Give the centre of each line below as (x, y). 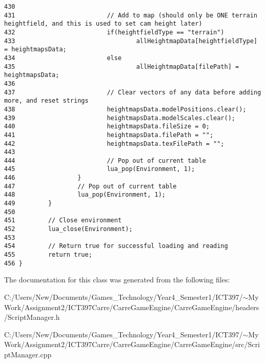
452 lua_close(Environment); (68, 229)
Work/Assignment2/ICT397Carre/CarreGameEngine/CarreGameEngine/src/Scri (132, 344)
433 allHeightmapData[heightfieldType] (131, 41)
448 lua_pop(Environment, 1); (85, 195)
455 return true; (48, 255)
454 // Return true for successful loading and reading (116, 246)
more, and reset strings (46, 101)
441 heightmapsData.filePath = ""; (109, 135)
